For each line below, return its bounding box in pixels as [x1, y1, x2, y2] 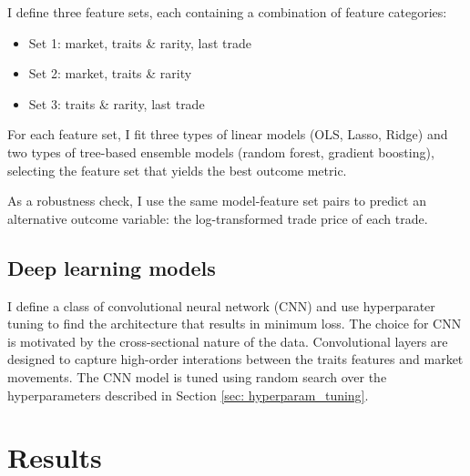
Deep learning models [7, 253, 216, 281]
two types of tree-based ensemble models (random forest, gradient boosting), [7, 142, 434, 161]
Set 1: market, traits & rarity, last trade [28, 33, 251, 52]
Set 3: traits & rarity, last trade [28, 94, 205, 113]
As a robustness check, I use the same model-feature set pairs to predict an [7, 191, 426, 210]
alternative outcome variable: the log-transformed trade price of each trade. [7, 208, 428, 228]
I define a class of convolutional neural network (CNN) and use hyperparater [7, 296, 435, 315]
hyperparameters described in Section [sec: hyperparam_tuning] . [7, 385, 369, 404]
